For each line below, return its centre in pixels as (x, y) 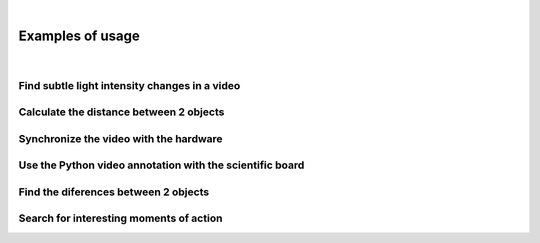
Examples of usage (79, 35)
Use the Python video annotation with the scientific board (161, 165)
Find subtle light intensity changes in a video (129, 85)
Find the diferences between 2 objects (114, 192)
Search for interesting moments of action (120, 218)
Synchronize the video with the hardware (121, 138)
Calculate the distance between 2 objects (121, 112)
